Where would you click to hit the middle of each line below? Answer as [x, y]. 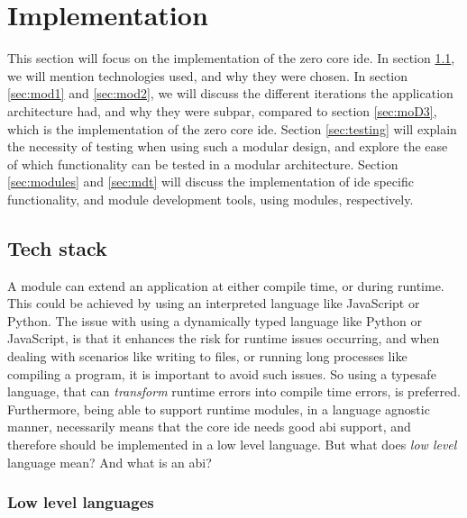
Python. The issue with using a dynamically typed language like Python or [215, 320]
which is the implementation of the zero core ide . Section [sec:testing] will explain [232, 128]
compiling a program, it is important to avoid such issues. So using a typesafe [222, 373]
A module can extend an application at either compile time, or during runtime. [226, 285]
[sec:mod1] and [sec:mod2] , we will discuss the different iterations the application [230, 93]
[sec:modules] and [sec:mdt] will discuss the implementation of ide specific [211, 182]
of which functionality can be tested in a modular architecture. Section [203, 164]
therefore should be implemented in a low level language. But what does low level [232, 445]
